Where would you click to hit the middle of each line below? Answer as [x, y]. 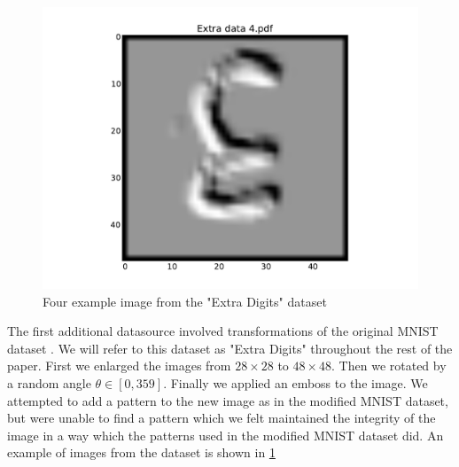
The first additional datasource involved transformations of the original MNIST [223, 331]
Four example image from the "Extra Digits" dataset [185, 301]
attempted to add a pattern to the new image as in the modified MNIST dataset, [228, 400]
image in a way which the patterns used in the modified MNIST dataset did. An [226, 435]
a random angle [49, 382]
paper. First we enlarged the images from [119, 366]
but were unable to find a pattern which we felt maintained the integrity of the [222, 418]
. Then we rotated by [389, 366]
